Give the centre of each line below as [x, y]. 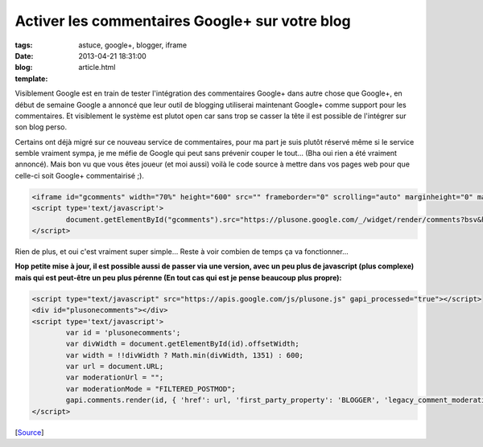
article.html [97, 68]
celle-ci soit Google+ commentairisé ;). [80, 175]
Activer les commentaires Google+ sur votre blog [183, 21]
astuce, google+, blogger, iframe [133, 45]
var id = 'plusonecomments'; [123, 332]
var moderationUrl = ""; [115, 377]
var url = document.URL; [115, 367]
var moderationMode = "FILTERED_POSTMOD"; [151, 389]
